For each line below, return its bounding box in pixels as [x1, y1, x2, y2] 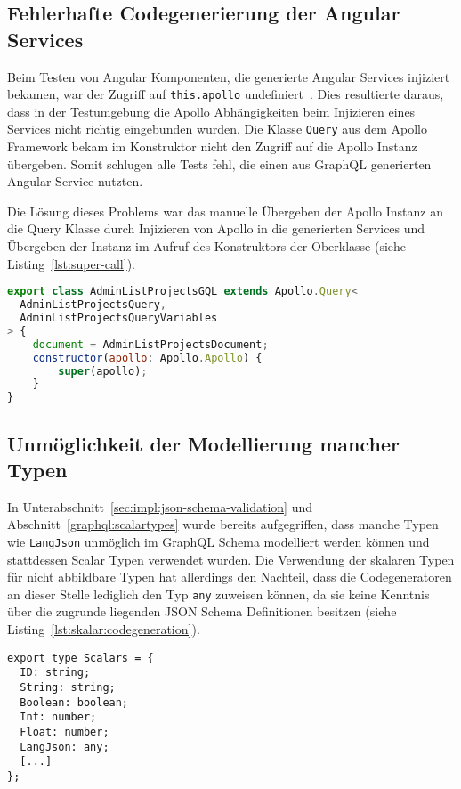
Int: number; [20, 711, 97, 724]
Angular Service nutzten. [7, 172, 143, 191]
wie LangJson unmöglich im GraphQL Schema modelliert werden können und [7, 532, 430, 550]
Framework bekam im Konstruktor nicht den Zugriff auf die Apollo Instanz [7, 137, 417, 156]
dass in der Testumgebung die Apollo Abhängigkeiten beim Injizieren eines [7, 102, 416, 120]
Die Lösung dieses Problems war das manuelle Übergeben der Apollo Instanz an [7, 201, 444, 220]
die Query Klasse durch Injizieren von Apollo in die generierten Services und [7, 219, 425, 238]
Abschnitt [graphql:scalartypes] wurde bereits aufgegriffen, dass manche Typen [7, 515, 439, 533]
